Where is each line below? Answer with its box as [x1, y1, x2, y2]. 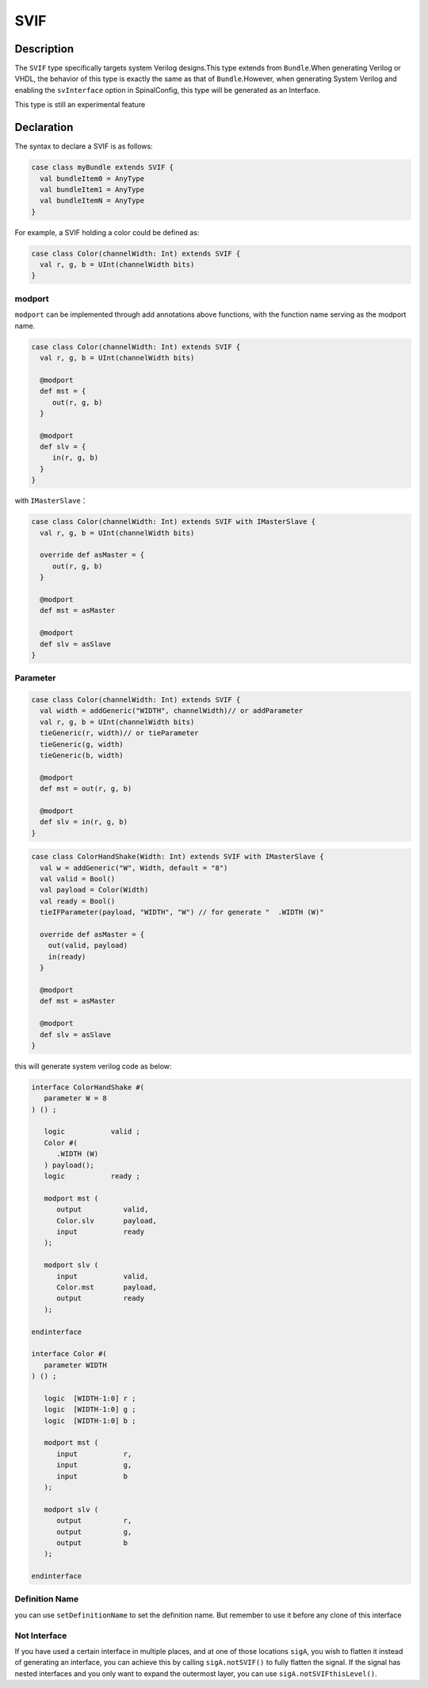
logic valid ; [44, 1127, 140, 1136]
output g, [56, 1527, 132, 1536]
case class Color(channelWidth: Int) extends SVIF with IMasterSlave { [31, 517, 316, 526]
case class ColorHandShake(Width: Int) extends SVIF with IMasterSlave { [31, 852, 324, 861]
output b [56, 1538, 128, 1547]
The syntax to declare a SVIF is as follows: [14, 141, 154, 151]
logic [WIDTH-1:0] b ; [44, 1416, 136, 1425]
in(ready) [48, 952, 86, 961]
